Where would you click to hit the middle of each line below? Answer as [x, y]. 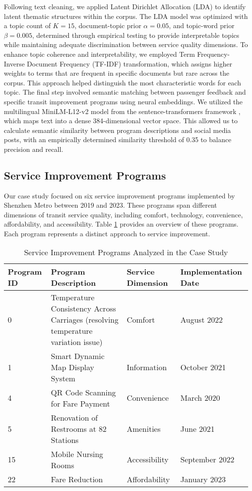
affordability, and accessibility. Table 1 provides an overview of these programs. [121, 224]
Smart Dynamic [78, 356]
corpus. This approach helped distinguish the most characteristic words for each [123, 82]
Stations [65, 440]
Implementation [211, 271]
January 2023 [203, 479]
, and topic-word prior [202, 25]
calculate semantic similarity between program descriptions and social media [118, 130]
